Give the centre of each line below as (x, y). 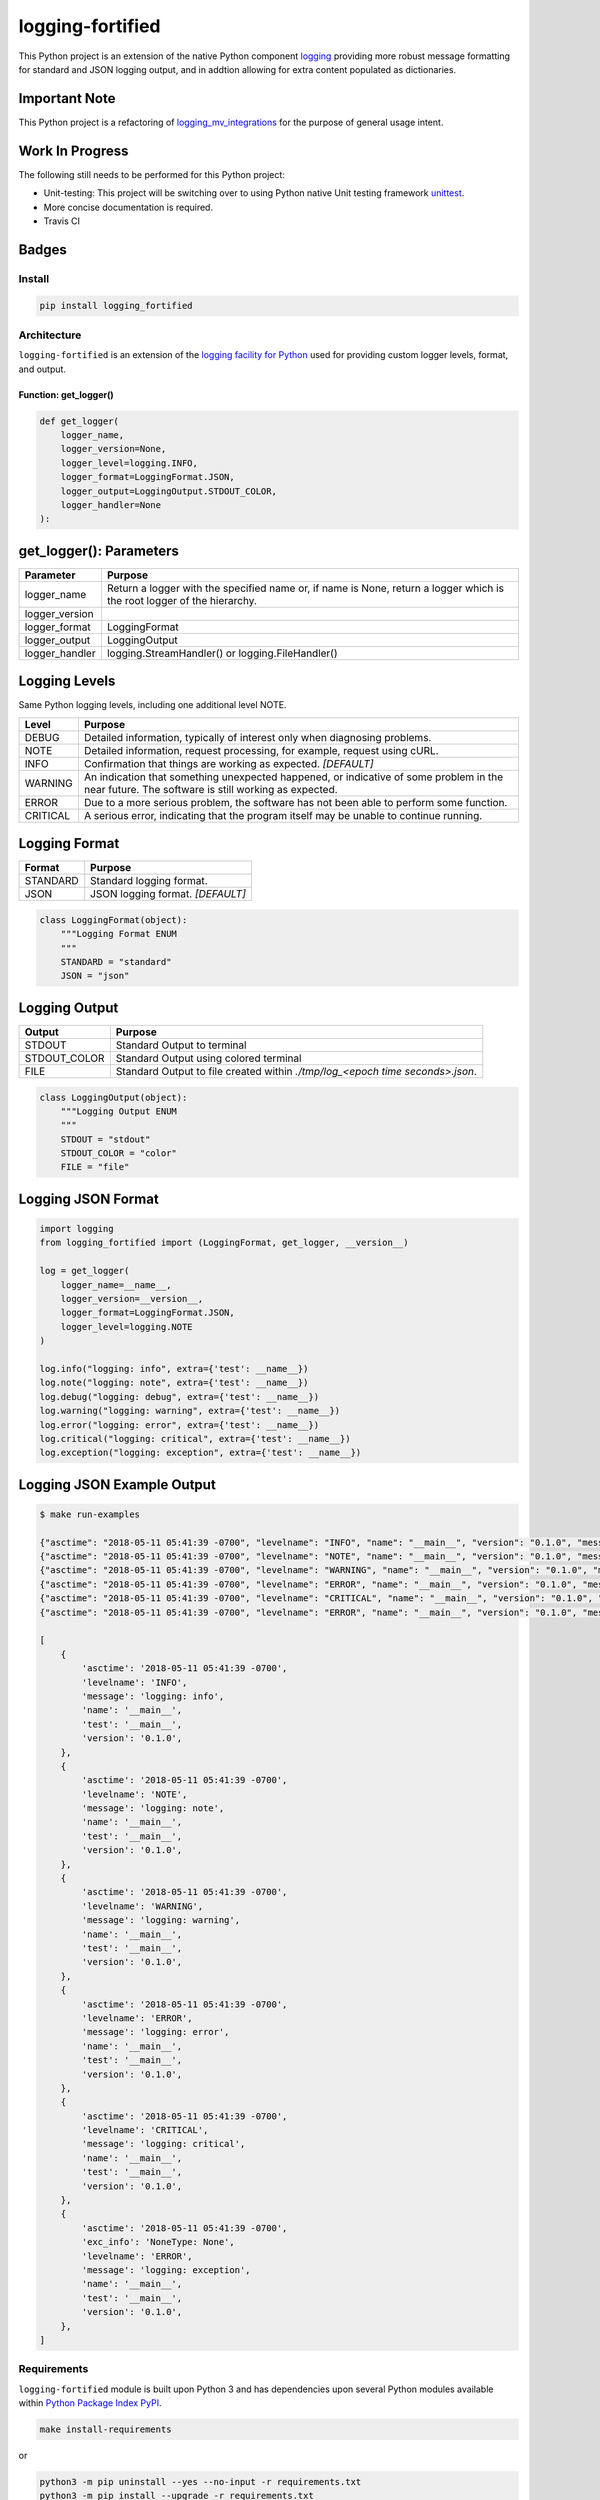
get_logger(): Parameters (99, 550)
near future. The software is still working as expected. (211, 789)
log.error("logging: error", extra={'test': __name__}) (179, 1424)
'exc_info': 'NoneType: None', (158, 2242)
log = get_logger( (84, 1271)
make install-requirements (105, 2429)
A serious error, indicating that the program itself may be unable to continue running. (283, 815)
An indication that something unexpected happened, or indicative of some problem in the (293, 777)
